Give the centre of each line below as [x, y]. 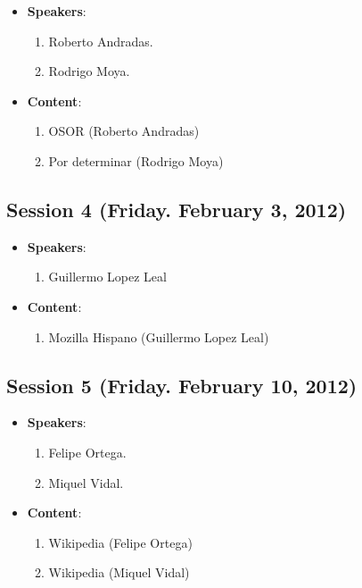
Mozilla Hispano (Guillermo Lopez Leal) [159, 336]
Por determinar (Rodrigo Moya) [136, 160]
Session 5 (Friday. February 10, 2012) [182, 385]
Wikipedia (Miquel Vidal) [119, 572]
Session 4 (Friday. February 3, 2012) [177, 209]
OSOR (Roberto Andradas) [124, 131]
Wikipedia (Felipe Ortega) [120, 542]
